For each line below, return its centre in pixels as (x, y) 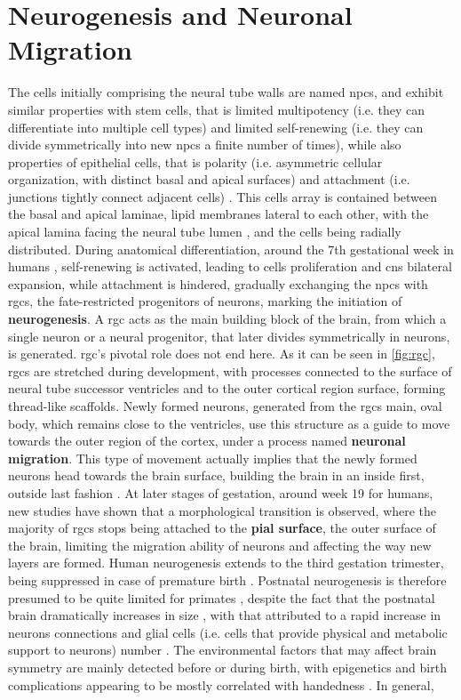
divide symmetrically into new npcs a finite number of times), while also (205, 145)
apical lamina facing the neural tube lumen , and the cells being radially (205, 232)
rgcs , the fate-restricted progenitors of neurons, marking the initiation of (205, 301)
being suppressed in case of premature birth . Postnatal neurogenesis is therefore (227, 579)
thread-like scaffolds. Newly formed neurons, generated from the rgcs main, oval (225, 406)
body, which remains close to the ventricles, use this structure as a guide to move (229, 423)
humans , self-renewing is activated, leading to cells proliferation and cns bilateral (230, 266)
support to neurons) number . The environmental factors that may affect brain (223, 650)
